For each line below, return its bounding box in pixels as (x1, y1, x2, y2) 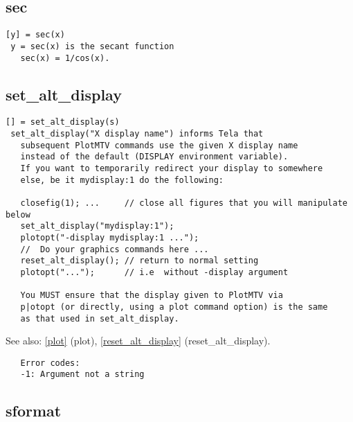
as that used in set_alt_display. (20, 313, 179, 324)
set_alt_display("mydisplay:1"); (20, 221, 174, 231)
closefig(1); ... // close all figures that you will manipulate (20, 197, 347, 208)
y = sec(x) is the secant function (10, 41, 174, 51)
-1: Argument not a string (20, 369, 145, 380)
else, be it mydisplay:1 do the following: (20, 175, 224, 185)
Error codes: (20, 358, 80, 368)
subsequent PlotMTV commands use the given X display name (20, 140, 298, 150)
